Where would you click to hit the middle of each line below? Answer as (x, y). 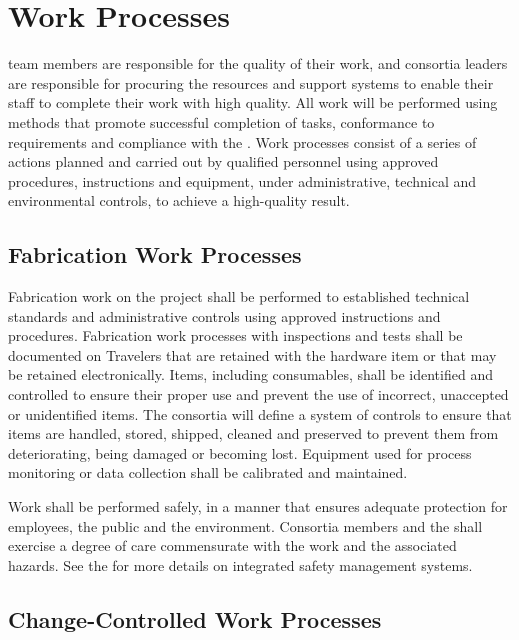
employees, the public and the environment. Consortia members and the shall (245, 525)
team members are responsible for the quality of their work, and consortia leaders (258, 63)
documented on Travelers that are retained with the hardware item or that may (252, 354)
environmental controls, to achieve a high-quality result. (179, 200)
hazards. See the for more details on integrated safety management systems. (240, 564)
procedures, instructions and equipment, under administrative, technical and (242, 180)
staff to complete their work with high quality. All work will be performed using (253, 102)
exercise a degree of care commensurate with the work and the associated (232, 545)
